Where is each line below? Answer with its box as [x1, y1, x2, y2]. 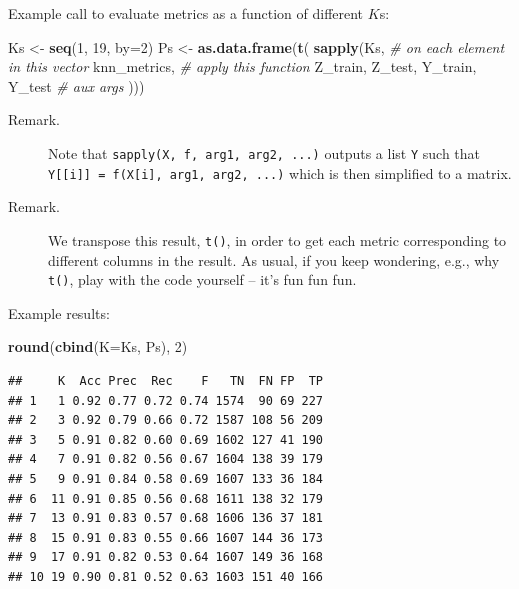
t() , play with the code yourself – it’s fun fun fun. [48, 269, 357, 290]
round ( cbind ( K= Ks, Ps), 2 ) [8, 336, 188, 357]
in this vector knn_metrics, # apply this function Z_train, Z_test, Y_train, [8, 56, 477, 77]
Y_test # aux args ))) [8, 75, 145, 96]
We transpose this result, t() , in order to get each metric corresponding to [48, 229, 507, 250]
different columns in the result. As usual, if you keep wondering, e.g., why [48, 249, 500, 270]
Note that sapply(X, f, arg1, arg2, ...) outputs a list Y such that [48, 142, 481, 163]
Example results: [8, 302, 110, 323]
